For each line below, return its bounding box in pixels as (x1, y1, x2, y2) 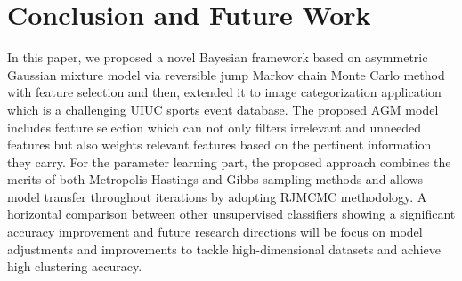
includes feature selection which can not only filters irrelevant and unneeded (7, 117, 422, 136)
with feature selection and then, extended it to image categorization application (7, 83, 442, 101)
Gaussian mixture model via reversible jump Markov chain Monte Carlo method (7, 65, 445, 84)
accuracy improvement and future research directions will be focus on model (7, 222, 423, 241)
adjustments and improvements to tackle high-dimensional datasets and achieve (7, 239, 441, 258)
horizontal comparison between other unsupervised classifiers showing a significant (7, 205, 456, 223)
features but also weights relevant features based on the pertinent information (7, 135, 432, 154)
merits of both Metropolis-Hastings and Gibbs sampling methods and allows (7, 170, 424, 189)
